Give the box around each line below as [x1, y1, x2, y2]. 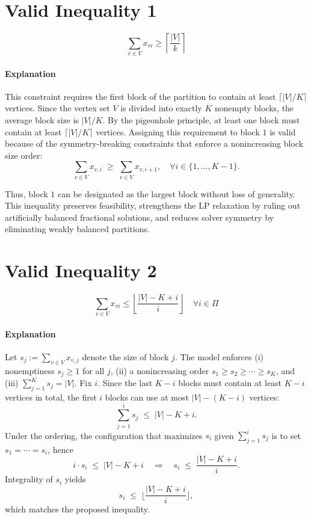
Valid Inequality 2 [5, 258, 157, 283]
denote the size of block [82, 350, 169, 363]
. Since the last [97, 376, 153, 389]
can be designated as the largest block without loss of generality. [57, 187, 295, 200]
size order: [5, 149, 43, 161]
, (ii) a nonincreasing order [110, 364, 209, 376]
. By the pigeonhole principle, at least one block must [102, 113, 300, 126]
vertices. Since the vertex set [5, 102, 110, 114]
